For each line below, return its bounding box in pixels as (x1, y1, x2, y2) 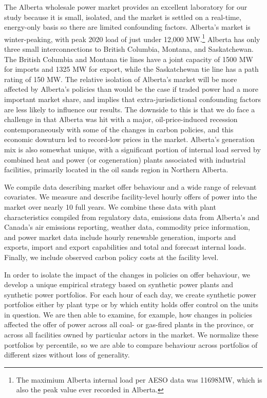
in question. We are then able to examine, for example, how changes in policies (4, 309, 252, 320)
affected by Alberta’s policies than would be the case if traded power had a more (4, 84, 259, 94)
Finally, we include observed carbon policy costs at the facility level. (4, 251, 219, 262)
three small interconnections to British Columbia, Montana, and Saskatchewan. (4, 44, 254, 54)
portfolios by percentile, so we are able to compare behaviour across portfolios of (4, 339, 258, 350)
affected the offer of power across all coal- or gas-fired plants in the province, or (4, 319, 254, 330)
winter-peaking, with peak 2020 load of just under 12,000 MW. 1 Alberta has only (4, 32, 260, 44)
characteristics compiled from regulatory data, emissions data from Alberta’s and (4, 211, 259, 222)
